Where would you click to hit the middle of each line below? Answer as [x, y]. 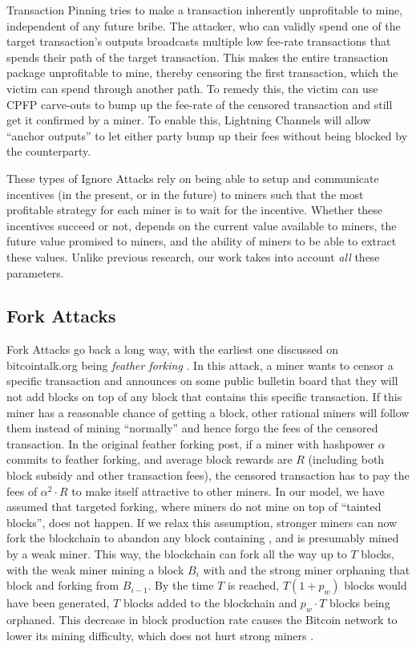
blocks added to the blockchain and [210, 603]
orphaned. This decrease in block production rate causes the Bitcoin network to [202, 619]
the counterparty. [49, 151]
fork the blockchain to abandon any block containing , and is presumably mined [203, 538]
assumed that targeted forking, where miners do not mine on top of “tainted [194, 507]
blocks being [360, 603]
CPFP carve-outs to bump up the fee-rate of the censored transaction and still [200, 104]
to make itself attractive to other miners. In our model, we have [228, 491]
